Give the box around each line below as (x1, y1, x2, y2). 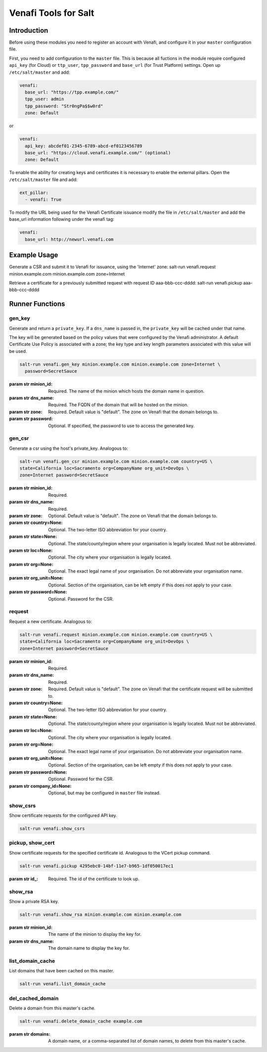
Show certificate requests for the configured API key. (9, 813, 117, 818)
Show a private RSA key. (9, 898, 59, 904)
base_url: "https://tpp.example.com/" (25, 90, 119, 95)
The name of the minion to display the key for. (48, 931, 142, 937)
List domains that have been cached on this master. (9, 968, 114, 974)
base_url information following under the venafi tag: (9, 216, 115, 222)
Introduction (9, 26, 48, 35)
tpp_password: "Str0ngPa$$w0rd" (25, 103, 103, 109)
